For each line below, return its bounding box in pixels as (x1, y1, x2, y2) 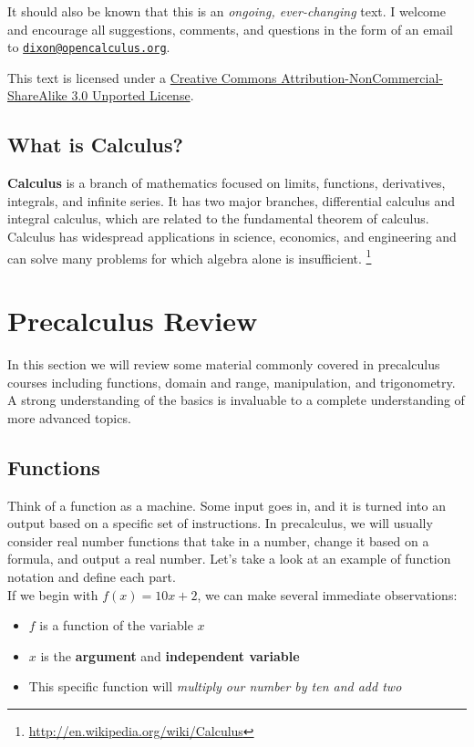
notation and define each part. (7, 566, 176, 586)
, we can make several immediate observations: (197, 585, 458, 604)
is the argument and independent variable (40, 646, 300, 665)
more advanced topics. (7, 408, 131, 427)
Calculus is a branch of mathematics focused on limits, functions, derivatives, (7, 173, 446, 192)
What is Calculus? (7, 130, 183, 159)
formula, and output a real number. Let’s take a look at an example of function (7, 549, 451, 568)
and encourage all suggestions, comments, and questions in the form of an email (7, 19, 453, 38)
